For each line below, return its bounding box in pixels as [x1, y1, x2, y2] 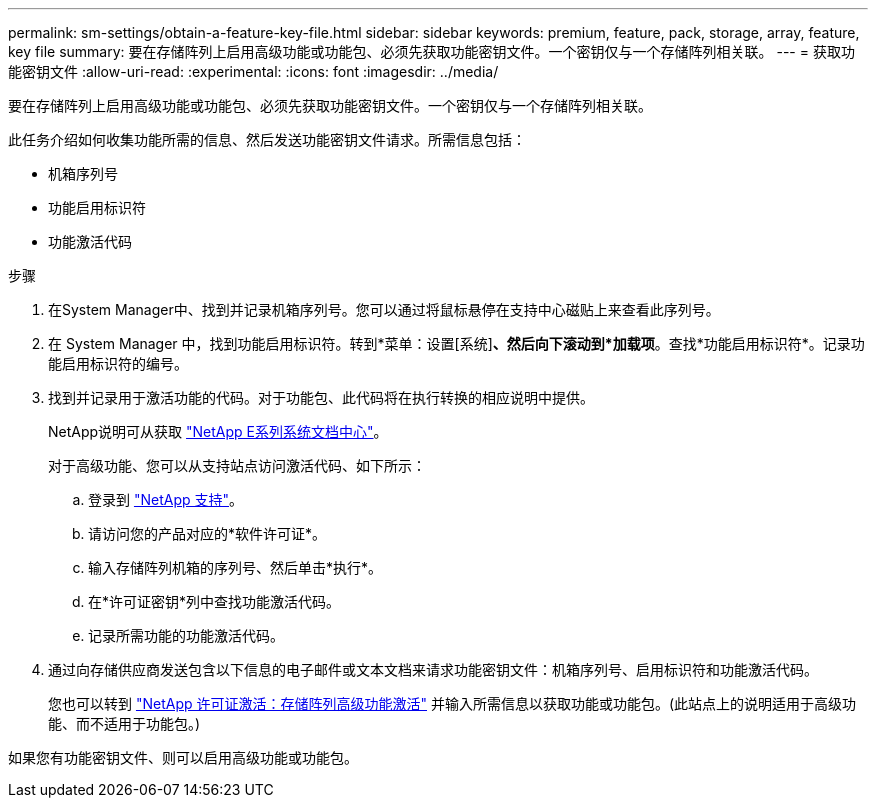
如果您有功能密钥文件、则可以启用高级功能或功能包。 [8, 749, 358, 766]
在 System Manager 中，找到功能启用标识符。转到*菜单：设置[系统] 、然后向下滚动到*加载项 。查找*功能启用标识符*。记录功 [48, 335, 865, 352]
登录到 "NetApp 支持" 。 [88, 491, 244, 508]
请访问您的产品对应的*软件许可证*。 [88, 525, 327, 542]
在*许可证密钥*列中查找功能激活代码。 [88, 593, 341, 610]
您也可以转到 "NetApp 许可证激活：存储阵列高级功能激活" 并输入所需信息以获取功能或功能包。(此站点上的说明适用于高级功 [48, 695, 857, 712]
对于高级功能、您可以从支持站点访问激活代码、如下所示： [48, 457, 426, 474]
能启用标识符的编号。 [48, 355, 188, 372]
